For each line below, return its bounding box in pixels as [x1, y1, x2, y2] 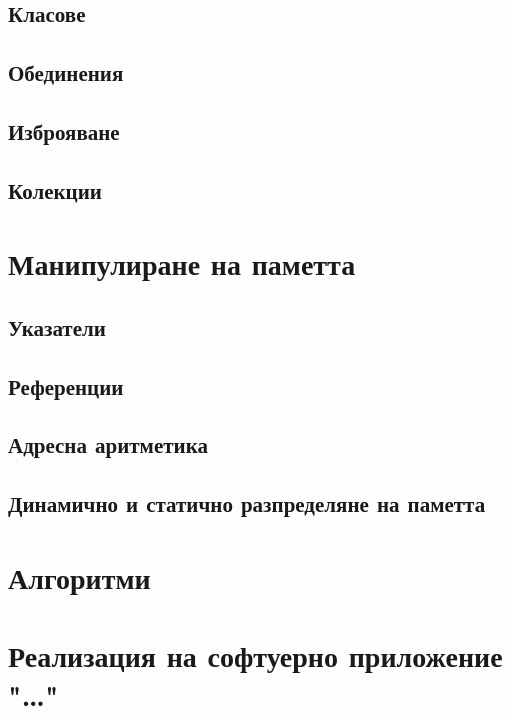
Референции [8, 370, 124, 401]
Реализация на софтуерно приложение [8, 635, 503, 676]
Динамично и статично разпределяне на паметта [8, 488, 486, 519]
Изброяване [8, 115, 120, 146]
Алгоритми [8, 556, 151, 597]
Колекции [8, 174, 102, 205]
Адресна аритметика [8, 429, 208, 460]
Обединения [8, 57, 124, 88]
